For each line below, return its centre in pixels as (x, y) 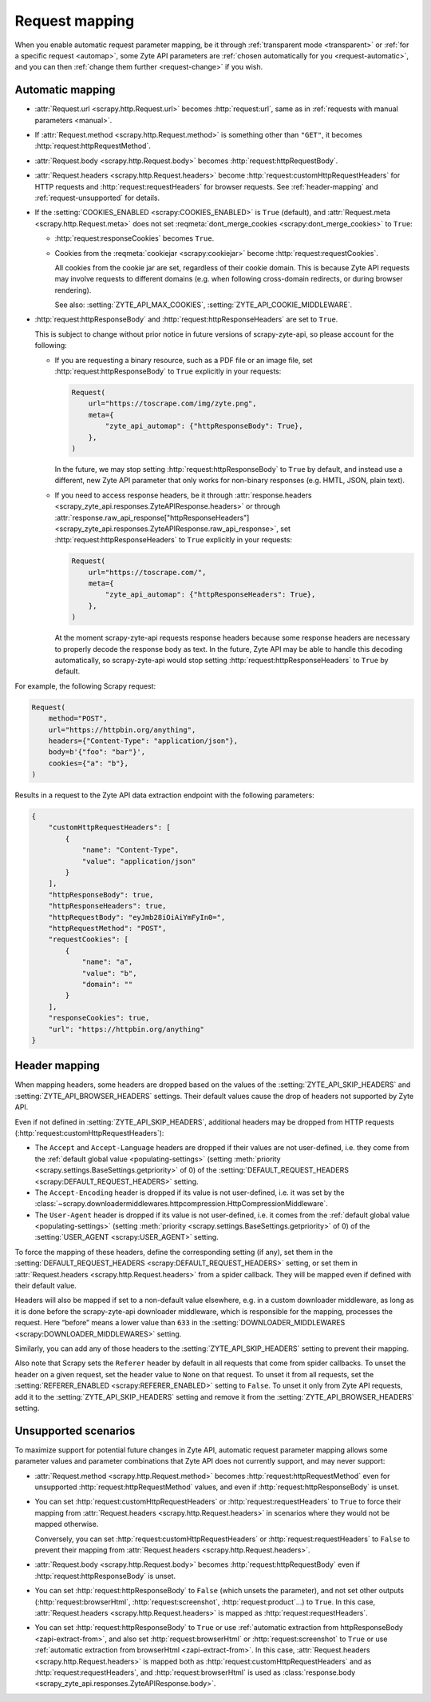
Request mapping (75, 21)
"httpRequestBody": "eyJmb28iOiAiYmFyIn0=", (137, 917)
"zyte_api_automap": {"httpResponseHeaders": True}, (210, 595)
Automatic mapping (65, 90)
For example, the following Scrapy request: (85, 686)
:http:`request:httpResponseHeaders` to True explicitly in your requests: (174, 540)
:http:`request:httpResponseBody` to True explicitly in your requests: (168, 371)
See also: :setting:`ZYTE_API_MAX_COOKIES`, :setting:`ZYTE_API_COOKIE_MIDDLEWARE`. (204, 305)
